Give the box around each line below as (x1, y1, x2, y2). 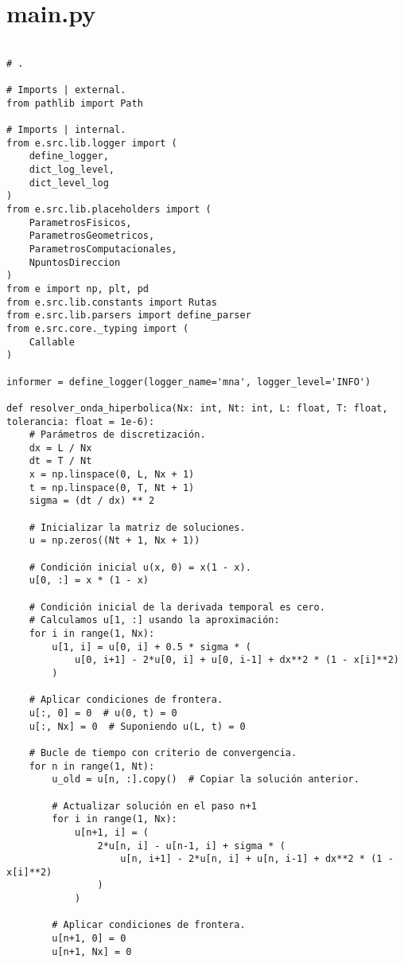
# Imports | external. (6, 84, 126, 96)
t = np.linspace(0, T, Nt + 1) (29, 481, 195, 493)
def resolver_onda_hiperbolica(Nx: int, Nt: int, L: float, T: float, (6, 402, 388, 414)
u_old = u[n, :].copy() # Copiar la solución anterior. (52, 774, 359, 786)
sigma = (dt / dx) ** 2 (29, 495, 155, 507)
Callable (29, 336, 75, 348)
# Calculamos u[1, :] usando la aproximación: (29, 614, 280, 626)
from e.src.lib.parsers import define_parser (6, 310, 251, 322)
